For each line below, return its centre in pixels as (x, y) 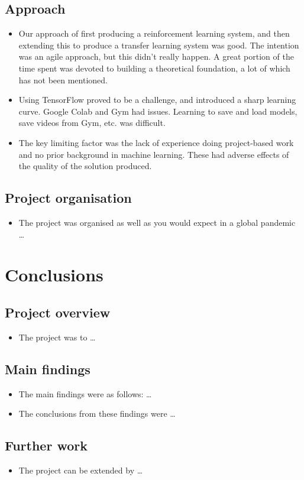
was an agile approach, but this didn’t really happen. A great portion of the (156, 56)
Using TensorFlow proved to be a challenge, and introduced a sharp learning (157, 100)
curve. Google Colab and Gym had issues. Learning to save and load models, (158, 111)
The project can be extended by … (81, 470)
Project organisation (68, 198)
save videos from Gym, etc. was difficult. (92, 123)
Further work (46, 445)
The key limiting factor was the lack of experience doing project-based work (156, 142)
